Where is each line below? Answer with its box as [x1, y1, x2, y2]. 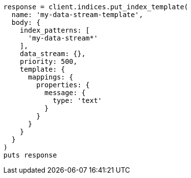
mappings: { [28, 73, 74, 81]
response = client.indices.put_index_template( [3, 3, 189, 11]
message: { [44, 89, 86, 97]
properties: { [36, 81, 90, 89]
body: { [11, 19, 40, 26]
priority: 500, [19, 58, 77, 65]
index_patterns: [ [19, 26, 90, 34]
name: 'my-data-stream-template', [11, 11, 143, 19]
